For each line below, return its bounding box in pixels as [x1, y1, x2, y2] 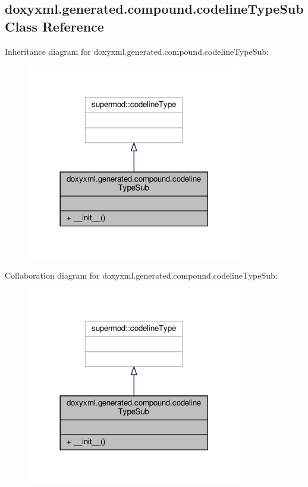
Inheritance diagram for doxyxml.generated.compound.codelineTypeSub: [5, 45, 269, 57]
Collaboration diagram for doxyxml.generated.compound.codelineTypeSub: [5, 269, 278, 281]
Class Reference [5, 17, 104, 35]
